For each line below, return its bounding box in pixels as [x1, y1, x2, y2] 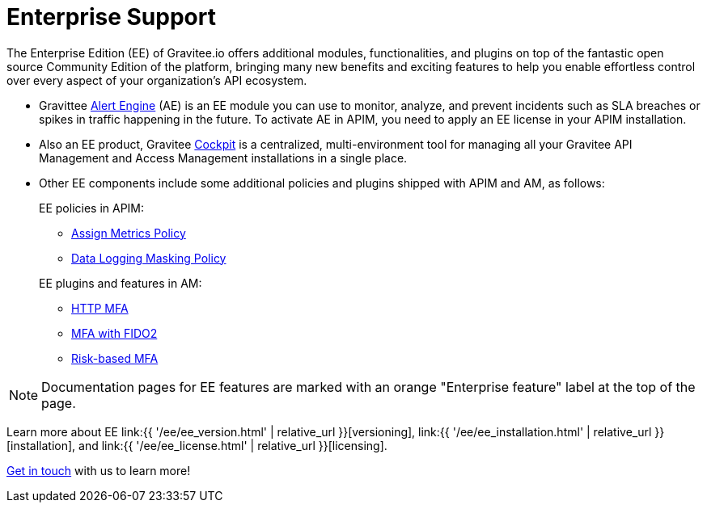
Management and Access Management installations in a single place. [39, 150, 408, 165]
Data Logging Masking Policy [71, 250, 226, 265]
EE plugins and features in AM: [39, 276, 202, 290]
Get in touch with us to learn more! [6, 463, 191, 477]
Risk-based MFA [71, 351, 159, 365]
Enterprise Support [6, 3, 216, 31]
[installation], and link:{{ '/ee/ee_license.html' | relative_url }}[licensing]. [6, 438, 387, 452]
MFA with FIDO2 [71, 326, 158, 340]
